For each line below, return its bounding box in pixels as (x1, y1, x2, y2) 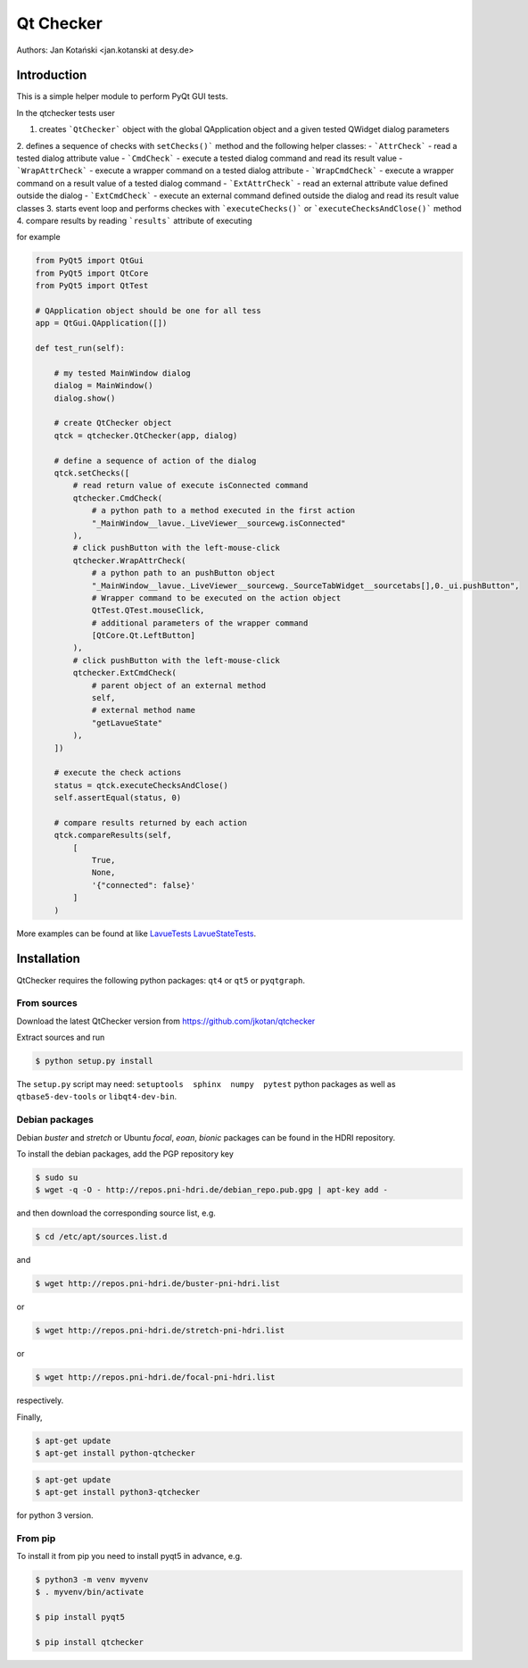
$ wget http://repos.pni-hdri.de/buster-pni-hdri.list (35, 1279, 280, 1289)
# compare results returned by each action (54, 817, 247, 827)
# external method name (91, 705, 196, 716)
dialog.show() (54, 393, 116, 403)
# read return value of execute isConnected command (72, 480, 309, 491)
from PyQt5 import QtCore (35, 268, 149, 278)
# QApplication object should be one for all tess (35, 305, 262, 316)
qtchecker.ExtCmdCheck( (72, 668, 177, 678)
